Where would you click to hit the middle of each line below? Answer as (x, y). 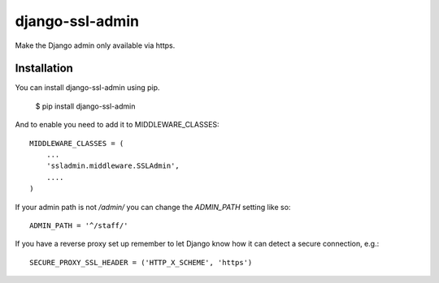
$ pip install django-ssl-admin (85, 106)
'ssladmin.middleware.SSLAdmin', (113, 166)
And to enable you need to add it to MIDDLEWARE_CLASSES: (117, 125)
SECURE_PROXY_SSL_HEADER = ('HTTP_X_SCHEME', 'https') (141, 262)
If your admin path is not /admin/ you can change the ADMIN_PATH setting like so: (153, 207)
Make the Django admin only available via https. (95, 45)
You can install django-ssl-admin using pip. (87, 88)
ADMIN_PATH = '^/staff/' (79, 225)
